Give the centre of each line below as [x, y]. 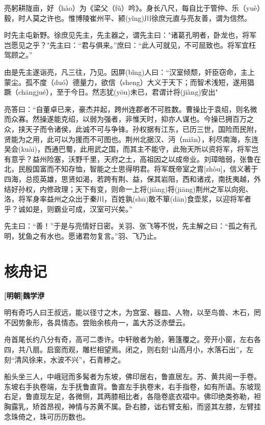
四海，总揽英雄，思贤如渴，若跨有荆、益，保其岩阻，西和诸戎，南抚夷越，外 [132, 178]
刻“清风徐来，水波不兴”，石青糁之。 [65, 359]
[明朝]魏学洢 [24, 295]
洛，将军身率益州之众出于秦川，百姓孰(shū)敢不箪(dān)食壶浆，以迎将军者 [128, 199]
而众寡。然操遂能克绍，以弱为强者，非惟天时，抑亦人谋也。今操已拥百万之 [129, 119]
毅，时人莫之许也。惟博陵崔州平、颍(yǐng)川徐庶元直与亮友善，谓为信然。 [128, 18]
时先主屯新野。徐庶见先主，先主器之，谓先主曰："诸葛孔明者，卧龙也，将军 [130, 35]
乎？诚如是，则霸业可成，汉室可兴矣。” [68, 208]
